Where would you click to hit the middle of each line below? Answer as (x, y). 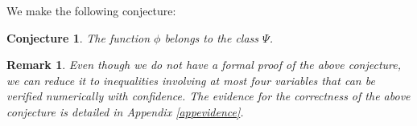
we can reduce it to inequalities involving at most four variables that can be (191, 80)
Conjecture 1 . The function (78, 37)
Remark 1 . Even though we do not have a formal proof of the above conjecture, (204, 65)
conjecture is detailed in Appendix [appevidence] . (125, 111)
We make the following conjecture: (91, 10)
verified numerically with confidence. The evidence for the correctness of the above (208, 96)
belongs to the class (212, 37)
